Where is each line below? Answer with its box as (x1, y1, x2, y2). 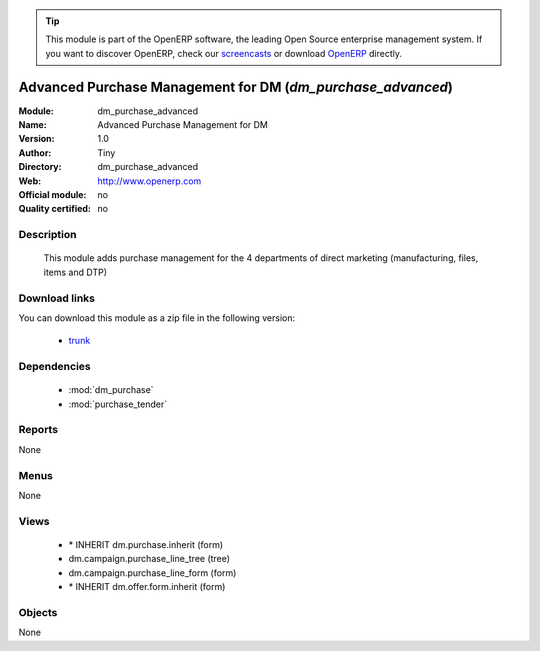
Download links (18, 291, 95, 305)
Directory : (18, 161, 62, 173)
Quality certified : (18, 203, 92, 215)
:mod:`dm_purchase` (68, 384, 154, 396)
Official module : (18, 189, 87, 201)
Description (18, 228, 77, 242)
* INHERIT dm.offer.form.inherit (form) (68, 581, 226, 593)
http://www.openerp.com (97, 175, 202, 187)
